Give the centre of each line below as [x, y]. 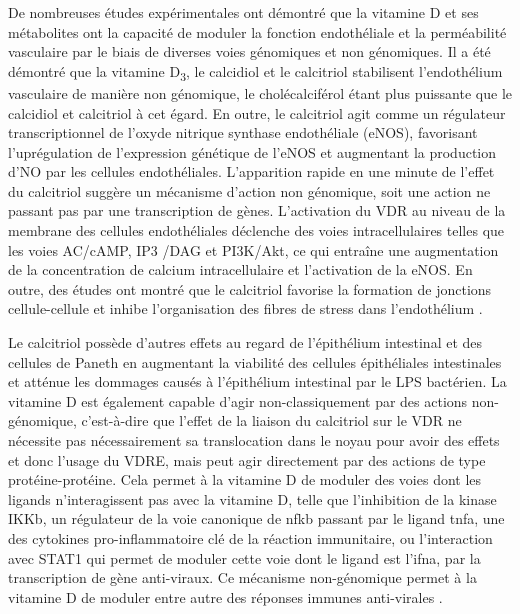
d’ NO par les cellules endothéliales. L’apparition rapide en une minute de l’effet [251, 171]
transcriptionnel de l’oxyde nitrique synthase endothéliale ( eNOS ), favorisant [243, 132]
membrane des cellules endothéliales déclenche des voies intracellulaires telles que [256, 230]
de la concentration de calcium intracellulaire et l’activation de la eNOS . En [240, 269]
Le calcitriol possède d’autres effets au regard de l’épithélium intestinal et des [245, 342]
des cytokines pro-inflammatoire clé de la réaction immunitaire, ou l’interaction [250, 537]
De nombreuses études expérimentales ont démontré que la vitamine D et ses [243, 12]
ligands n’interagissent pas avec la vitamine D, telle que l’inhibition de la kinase [252, 498]
